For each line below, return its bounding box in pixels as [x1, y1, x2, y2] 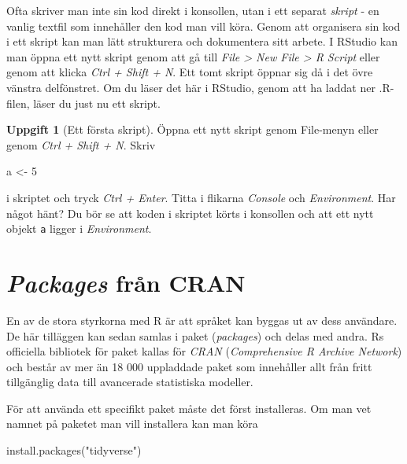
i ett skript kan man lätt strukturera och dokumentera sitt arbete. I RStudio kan [6, 33, 398, 50]
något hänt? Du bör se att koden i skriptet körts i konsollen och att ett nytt [6, 204, 374, 221]
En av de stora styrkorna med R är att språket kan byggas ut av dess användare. [6, 311, 398, 328]
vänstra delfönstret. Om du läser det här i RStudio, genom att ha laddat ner [6, 79, 376, 95]
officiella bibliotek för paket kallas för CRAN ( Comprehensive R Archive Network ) [6, 343, 402, 359]
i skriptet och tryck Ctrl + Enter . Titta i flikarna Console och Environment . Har [6, 189, 396, 205]
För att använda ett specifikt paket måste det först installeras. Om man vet [6, 400, 372, 416]
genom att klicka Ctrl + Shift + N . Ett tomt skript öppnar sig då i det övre [6, 64, 373, 80]
